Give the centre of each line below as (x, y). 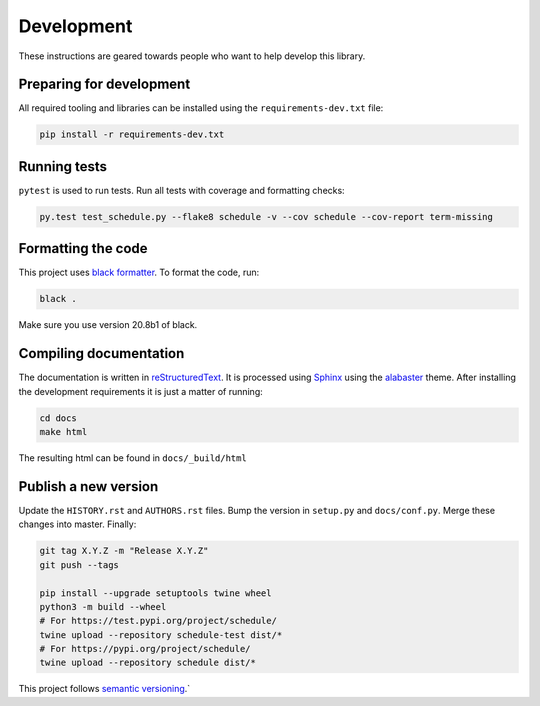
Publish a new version (88, 486)
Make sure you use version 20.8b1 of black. (108, 325)
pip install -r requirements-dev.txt (132, 134)
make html (63, 432)
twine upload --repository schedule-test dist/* (161, 634)
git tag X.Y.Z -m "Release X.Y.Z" (124, 551)
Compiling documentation (101, 353)
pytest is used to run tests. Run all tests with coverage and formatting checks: (181, 190)
